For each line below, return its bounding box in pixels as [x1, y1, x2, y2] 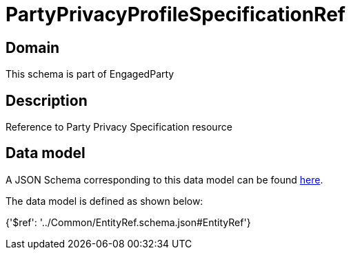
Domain [6, 38, 60, 56]
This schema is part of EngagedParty [6, 68, 174, 80]
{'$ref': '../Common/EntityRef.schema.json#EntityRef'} [6, 216, 251, 228]
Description [6, 91, 88, 109]
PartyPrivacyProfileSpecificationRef [6, 3, 345, 26]
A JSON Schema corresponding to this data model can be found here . [6, 173, 323, 186]
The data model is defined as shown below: [6, 195, 203, 207]
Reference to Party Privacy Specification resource [6, 121, 232, 133]
